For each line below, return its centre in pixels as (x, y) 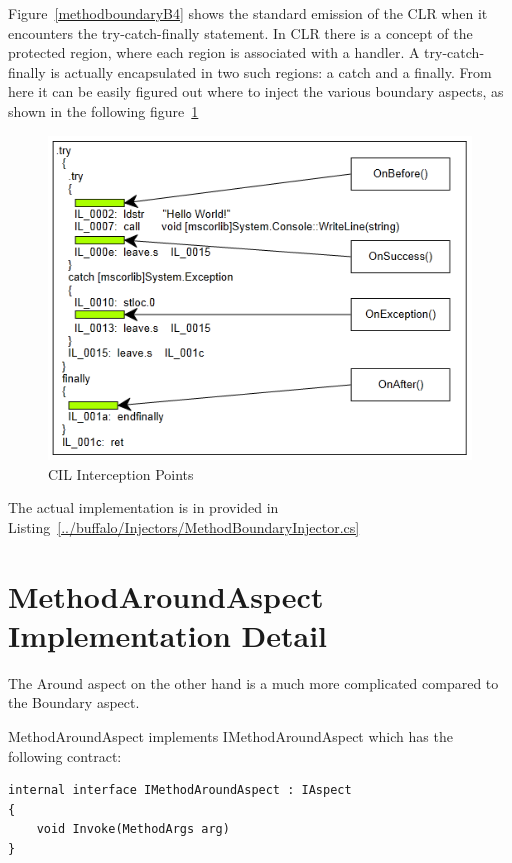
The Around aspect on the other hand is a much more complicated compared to (253, 682)
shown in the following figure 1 (103, 110)
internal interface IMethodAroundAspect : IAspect (180, 790)
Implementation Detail (168, 634)
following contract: (65, 755)
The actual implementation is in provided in (143, 507)
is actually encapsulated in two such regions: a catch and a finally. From (271, 71)
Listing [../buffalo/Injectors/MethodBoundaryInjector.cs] (184, 526)
